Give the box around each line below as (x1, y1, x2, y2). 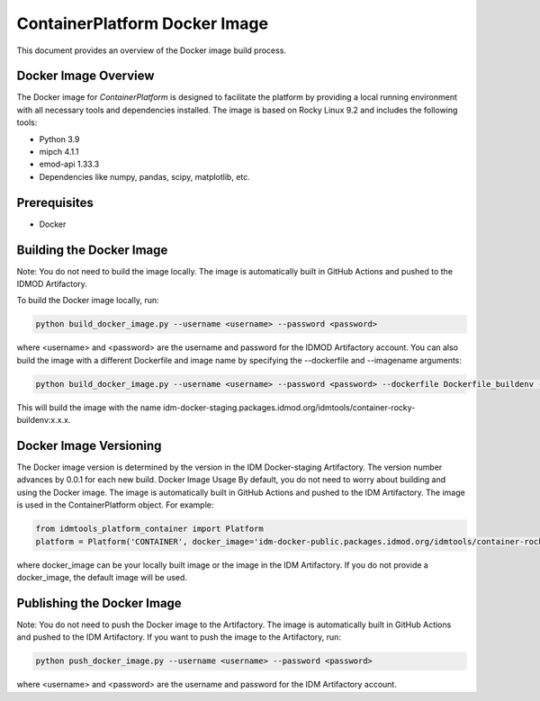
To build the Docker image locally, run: (16, 295, 159, 306)
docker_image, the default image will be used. (16, 571, 188, 582)
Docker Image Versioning (16, 437, 162, 454)
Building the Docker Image (16, 242, 168, 257)
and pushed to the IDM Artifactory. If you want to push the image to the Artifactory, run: (16, 632, 342, 643)
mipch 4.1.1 (39, 147, 80, 157)
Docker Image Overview (16, 68, 155, 84)
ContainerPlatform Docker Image (16, 13, 269, 33)
